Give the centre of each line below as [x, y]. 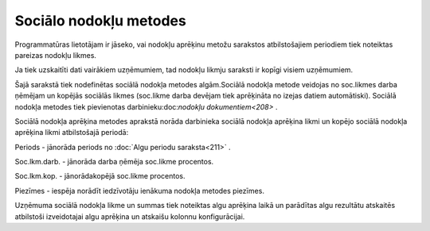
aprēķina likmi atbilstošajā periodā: [72, 133]
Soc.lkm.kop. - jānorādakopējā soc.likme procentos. [100, 176]
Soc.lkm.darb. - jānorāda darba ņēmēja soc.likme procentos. [114, 162]
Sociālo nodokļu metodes [100, 21]
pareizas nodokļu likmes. [56, 55]
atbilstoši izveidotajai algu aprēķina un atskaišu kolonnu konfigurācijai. [130, 216]
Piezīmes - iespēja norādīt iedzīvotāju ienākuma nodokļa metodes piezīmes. [139, 191]
